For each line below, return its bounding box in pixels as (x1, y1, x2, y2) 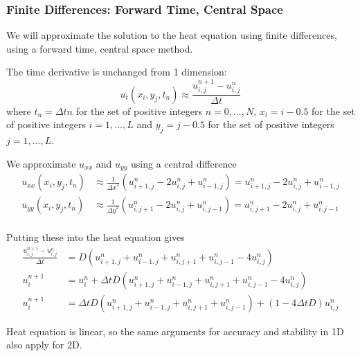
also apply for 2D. (6, 337, 82, 352)
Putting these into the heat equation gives (6, 230, 185, 244)
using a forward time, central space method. (6, 41, 193, 55)
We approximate (6, 156, 76, 170)
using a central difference (131, 156, 237, 170)
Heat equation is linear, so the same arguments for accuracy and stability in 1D (6, 323, 344, 338)
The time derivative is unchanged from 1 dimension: (6, 64, 227, 79)
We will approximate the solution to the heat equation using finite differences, (6, 28, 337, 42)
